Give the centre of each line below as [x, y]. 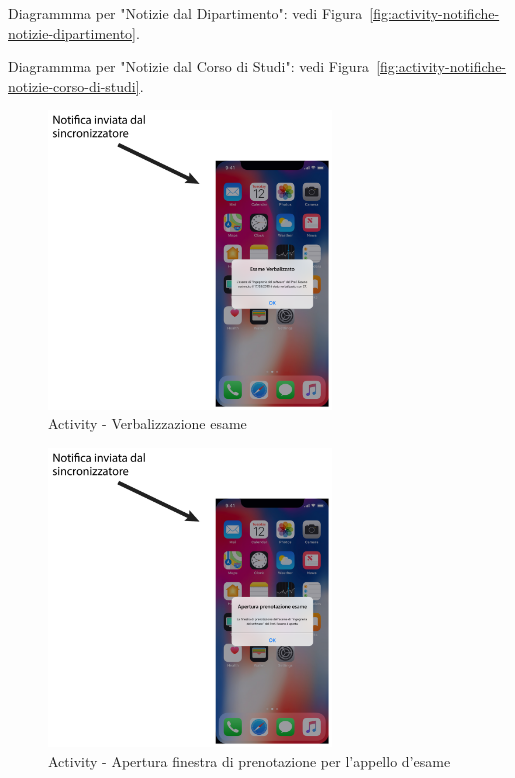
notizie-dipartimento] [72, 32]
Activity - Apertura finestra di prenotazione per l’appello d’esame [249, 760]
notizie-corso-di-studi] [74, 85]
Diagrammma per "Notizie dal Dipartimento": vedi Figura [185, 13]
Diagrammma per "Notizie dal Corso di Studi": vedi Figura [189, 66]
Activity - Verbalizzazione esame [147, 423]
